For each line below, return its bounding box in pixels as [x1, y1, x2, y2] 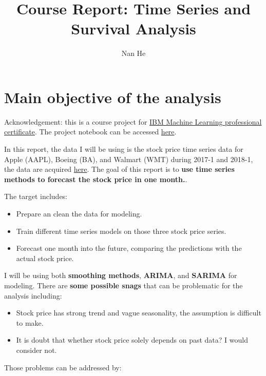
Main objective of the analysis [4, 86, 221, 107]
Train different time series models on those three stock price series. [16, 225, 226, 236]
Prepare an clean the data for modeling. [16, 208, 142, 219]
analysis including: [4, 290, 62, 301]
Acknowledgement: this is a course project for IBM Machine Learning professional [4, 116, 262, 127]
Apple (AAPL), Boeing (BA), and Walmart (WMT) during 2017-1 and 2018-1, [4, 153, 253, 164]
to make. [16, 317, 44, 328]
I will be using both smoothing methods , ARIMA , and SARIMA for [4, 270, 237, 281]
